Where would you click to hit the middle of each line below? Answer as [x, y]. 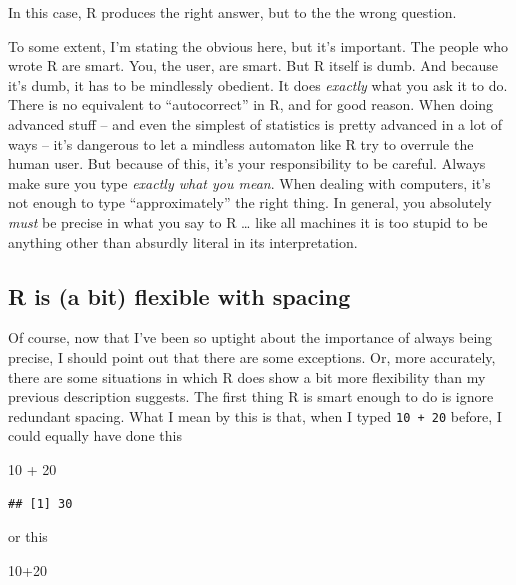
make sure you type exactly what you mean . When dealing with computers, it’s [249, 182]
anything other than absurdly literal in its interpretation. [183, 241]
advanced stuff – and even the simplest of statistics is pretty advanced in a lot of [255, 123]
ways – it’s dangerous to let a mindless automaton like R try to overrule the [241, 143]
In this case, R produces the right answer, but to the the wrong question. [232, 12]
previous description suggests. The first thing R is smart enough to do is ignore [251, 396]
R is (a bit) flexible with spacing [179, 295]
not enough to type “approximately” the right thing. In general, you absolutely [250, 202]
